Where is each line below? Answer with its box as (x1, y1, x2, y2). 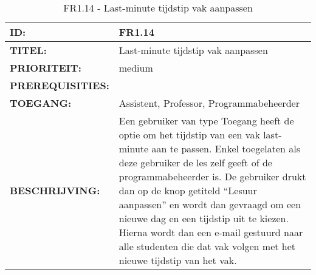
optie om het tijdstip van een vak (118, 127, 260, 141)
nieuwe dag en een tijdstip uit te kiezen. (118, 211, 289, 225)
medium (118, 61, 153, 75)
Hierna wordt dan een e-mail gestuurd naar (118, 225, 303, 239)
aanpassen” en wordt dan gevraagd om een (118, 197, 301, 211)
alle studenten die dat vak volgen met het (118, 239, 296, 253)
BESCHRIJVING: (10, 183, 100, 197)
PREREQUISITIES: (10, 78, 109, 92)
